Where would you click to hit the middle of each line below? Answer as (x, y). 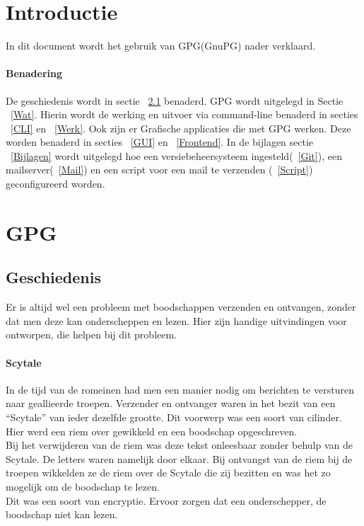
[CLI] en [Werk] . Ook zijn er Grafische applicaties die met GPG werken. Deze (181, 128)
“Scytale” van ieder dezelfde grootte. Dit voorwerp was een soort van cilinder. (174, 417)
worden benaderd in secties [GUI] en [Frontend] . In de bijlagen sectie (160, 142)
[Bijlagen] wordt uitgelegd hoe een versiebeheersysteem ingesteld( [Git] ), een (176, 155)
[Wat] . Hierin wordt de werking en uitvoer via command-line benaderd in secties (184, 114)
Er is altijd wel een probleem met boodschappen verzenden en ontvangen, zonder (181, 307)
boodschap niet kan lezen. (62, 514)
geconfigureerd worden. (55, 184)
